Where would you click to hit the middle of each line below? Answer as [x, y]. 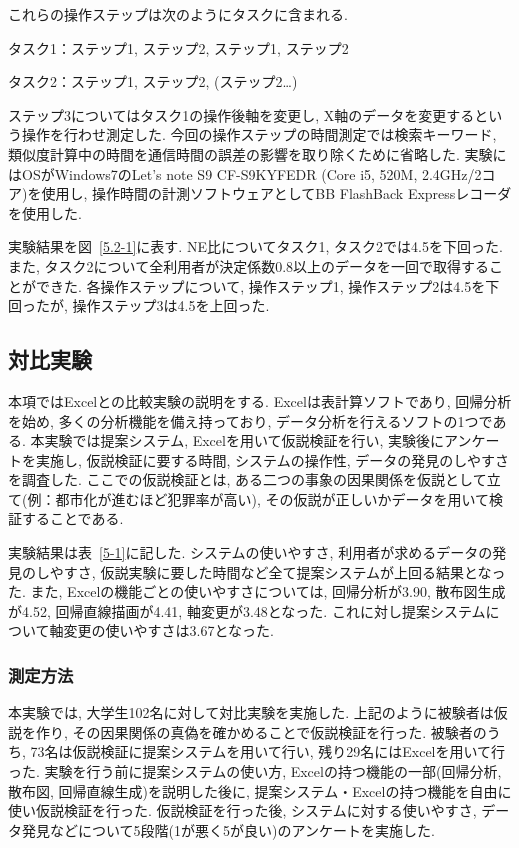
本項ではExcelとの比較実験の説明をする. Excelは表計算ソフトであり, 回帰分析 [260, 400]
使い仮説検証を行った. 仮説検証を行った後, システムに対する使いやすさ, [242, 810]
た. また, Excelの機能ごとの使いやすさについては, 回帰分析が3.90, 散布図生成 [257, 591]
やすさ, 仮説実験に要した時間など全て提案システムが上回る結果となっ [277, 571]
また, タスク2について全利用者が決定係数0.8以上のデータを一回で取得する [249, 265]
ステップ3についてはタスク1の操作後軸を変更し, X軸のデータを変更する [241, 114]
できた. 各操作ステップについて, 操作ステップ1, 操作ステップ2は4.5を [260, 285]
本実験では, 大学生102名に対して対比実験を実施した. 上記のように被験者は [251, 712]
